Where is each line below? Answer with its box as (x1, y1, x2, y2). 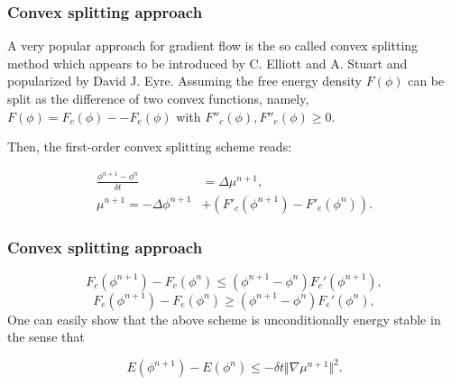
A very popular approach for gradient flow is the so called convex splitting (7, 36, 419, 55)
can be (408, 71, 445, 90)
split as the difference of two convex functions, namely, (7, 89, 309, 107)
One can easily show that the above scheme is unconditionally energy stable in (7, 309, 441, 328)
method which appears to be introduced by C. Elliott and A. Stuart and (7, 53, 408, 72)
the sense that (7, 327, 85, 346)
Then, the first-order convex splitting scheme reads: (7, 137, 292, 156)
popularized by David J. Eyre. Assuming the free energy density (7, 71, 362, 90)
